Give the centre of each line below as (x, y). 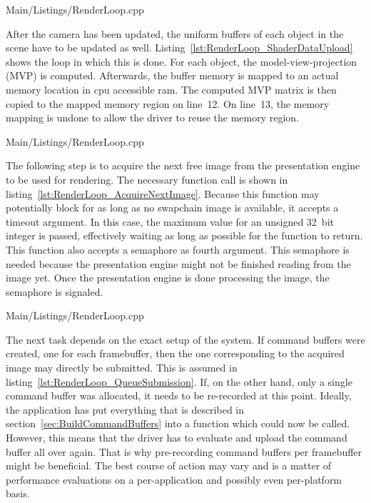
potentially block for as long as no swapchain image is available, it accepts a (172, 208)
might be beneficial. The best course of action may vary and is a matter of (169, 465)
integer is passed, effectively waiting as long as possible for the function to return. (184, 235)
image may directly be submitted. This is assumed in (122, 368)
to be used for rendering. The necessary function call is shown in (147, 179)
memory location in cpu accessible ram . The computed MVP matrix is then (171, 89)
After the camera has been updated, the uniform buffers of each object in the (175, 33)
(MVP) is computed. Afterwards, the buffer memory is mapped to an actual (172, 75)
